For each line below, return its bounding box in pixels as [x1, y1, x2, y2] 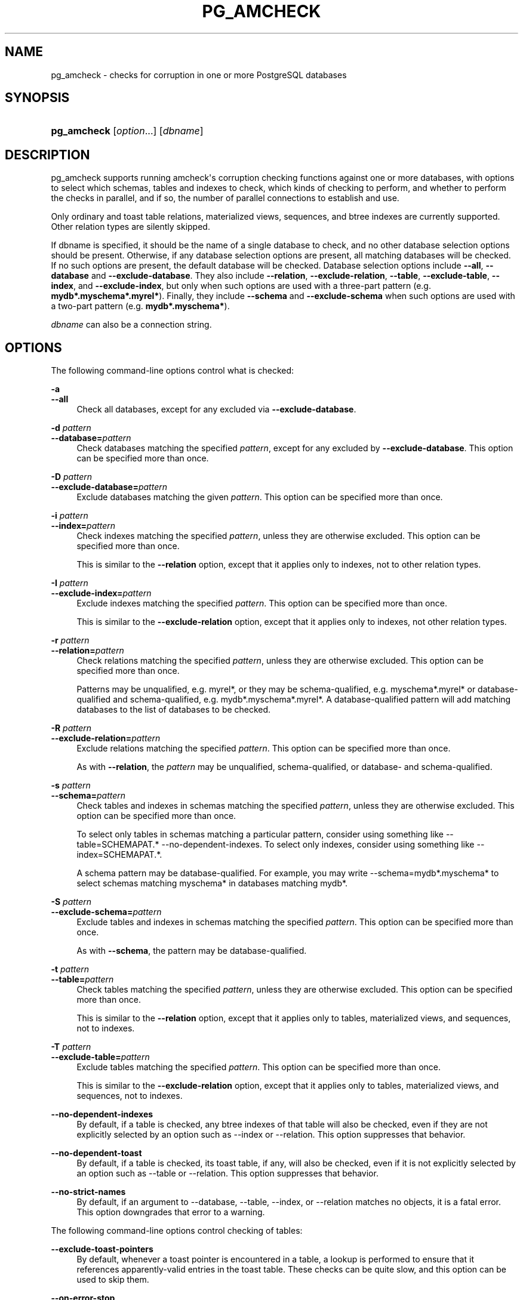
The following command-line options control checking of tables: [51, 1225, 303, 1236]
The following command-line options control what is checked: [51, 365, 294, 376]
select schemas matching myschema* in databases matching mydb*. [76, 878, 348, 889]
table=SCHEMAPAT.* [76, 839, 159, 850]
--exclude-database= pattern [51, 482, 167, 492]
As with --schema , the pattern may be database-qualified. [76, 945, 307, 956]
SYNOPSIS [5, 90, 70, 106]
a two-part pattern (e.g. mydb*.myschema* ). [51, 301, 230, 312]
